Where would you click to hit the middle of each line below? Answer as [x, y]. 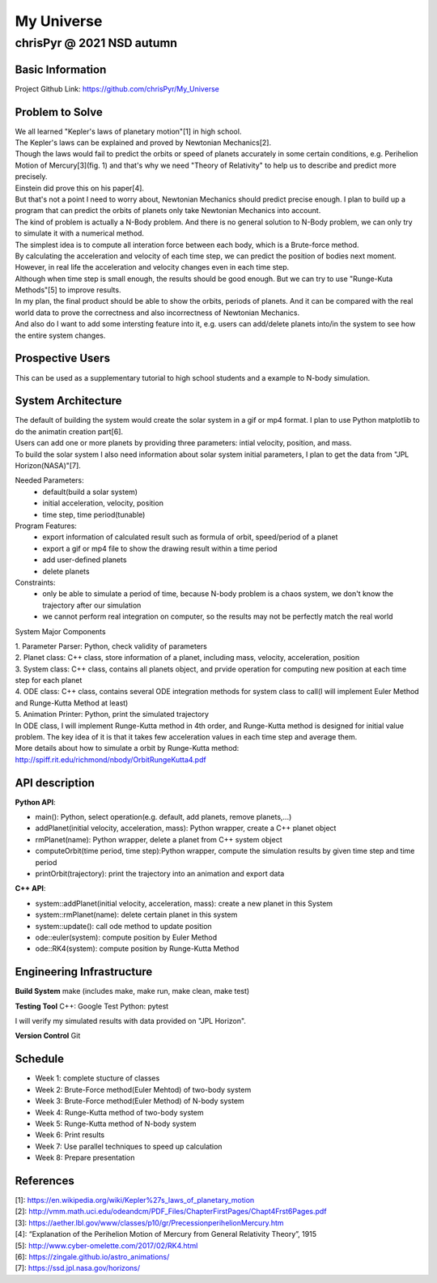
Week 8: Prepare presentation [85, 1157]
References [45, 1181]
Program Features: [46, 526]
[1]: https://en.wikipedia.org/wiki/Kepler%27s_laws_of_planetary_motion [135, 1200]
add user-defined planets [85, 560]
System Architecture [68, 401]
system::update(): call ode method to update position [123, 926]
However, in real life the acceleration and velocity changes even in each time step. [152, 267]
